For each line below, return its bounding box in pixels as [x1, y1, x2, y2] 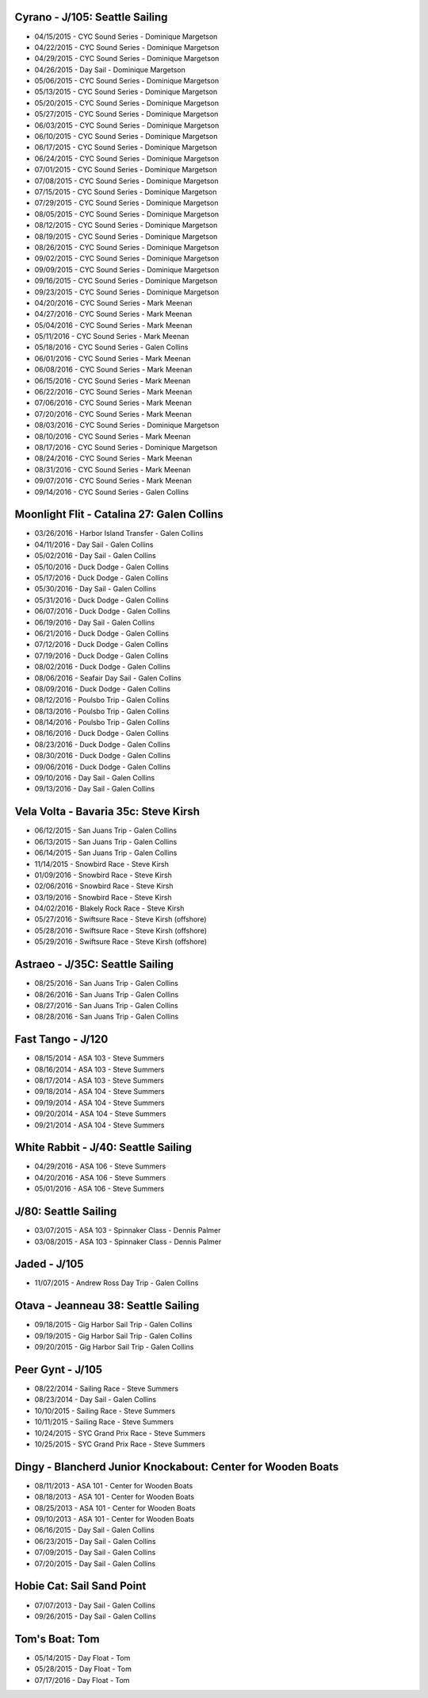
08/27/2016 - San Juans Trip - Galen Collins [34, 1000, 178, 1010]
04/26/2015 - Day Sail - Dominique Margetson [34, 64, 185, 75]
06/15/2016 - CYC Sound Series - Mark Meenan [34, 375, 191, 385]
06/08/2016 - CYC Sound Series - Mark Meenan [34, 365, 193, 375]
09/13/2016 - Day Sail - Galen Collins [34, 784, 155, 794]
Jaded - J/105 [14, 1257, 84, 1271]
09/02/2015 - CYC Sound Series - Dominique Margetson [34, 254, 220, 264]
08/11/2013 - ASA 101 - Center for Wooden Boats [34, 1480, 193, 1490]
